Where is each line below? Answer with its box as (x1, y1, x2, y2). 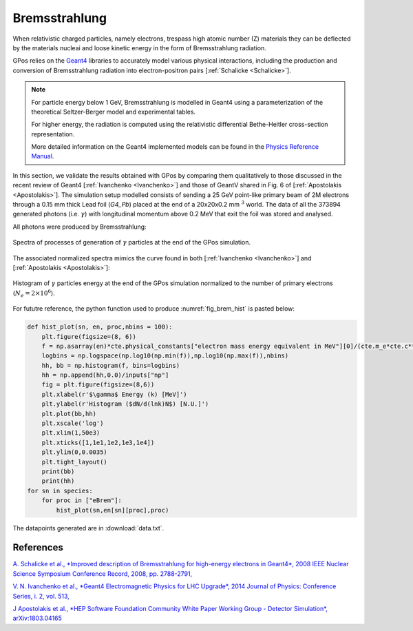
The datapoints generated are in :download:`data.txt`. (12, 524, 165, 532)
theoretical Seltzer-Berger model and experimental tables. (31, 107, 196, 116)
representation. (31, 130, 75, 138)
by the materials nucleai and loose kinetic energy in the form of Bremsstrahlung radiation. (12, 43, 266, 52)
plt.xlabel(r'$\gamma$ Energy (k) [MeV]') (41, 390, 187, 398)
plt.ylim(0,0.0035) (41, 448, 108, 456)
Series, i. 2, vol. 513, (12, 592, 70, 600)
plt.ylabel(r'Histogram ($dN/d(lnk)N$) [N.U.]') (41, 400, 209, 408)
